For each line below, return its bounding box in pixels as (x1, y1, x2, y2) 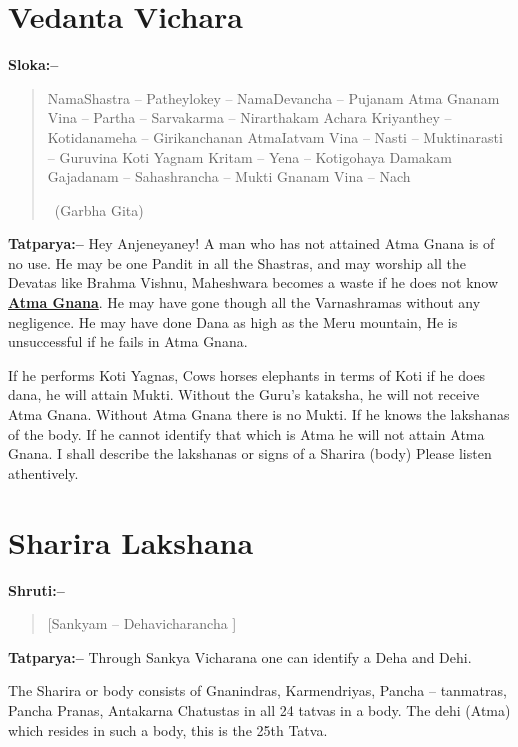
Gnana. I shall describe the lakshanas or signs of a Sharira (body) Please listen (8, 443, 492, 464)
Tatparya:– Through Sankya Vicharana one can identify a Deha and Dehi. (8, 646, 472, 667)
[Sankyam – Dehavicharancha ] (47, 613, 237, 634)
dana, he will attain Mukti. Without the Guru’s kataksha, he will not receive (8, 384, 480, 405)
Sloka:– (8, 54, 59, 75)
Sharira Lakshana (8, 521, 254, 562)
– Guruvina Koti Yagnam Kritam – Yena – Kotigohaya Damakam (47, 146, 452, 167)
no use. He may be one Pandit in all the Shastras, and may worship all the (8, 252, 466, 273)
